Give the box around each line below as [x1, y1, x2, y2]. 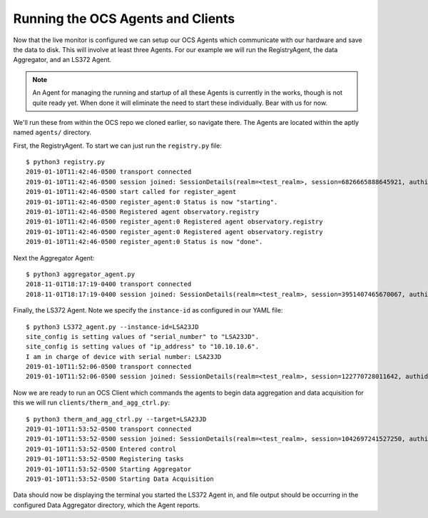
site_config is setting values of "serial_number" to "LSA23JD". [26, 332, 260, 340]
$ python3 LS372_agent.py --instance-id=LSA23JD [26, 323, 199, 331]
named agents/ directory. [13, 128, 92, 137]
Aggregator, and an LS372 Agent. [13, 56, 112, 64]
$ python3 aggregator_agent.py [26, 270, 136, 278]
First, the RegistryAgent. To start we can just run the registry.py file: [13, 141, 223, 150]
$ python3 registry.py [26, 158, 106, 166]
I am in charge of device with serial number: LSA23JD [26, 352, 222, 360]
